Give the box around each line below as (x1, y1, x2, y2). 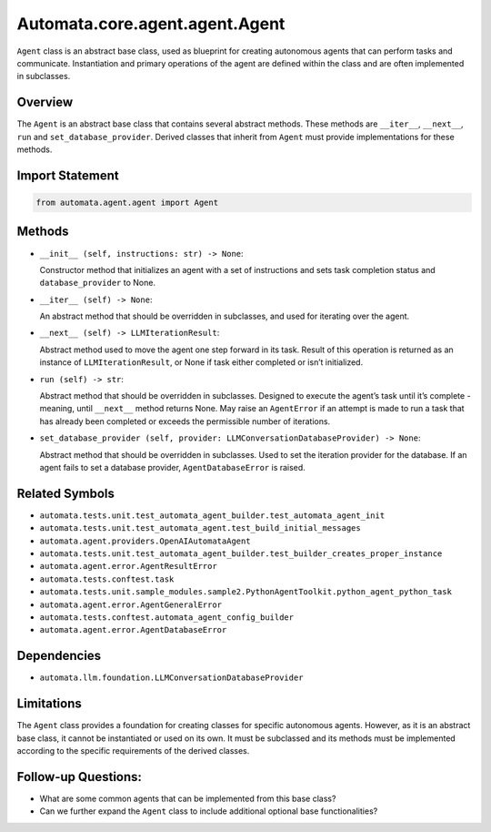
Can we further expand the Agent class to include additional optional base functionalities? (39, 806, 378, 817)
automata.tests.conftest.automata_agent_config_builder (39, 613, 295, 623)
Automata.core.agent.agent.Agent (16, 14, 286, 34)
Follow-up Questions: (16, 769, 143, 785)
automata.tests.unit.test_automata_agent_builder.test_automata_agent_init (39, 510, 386, 521)
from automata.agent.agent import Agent (35, 198, 218, 208)
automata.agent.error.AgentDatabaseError (39, 624, 227, 635)
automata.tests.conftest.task (39, 573, 175, 584)
